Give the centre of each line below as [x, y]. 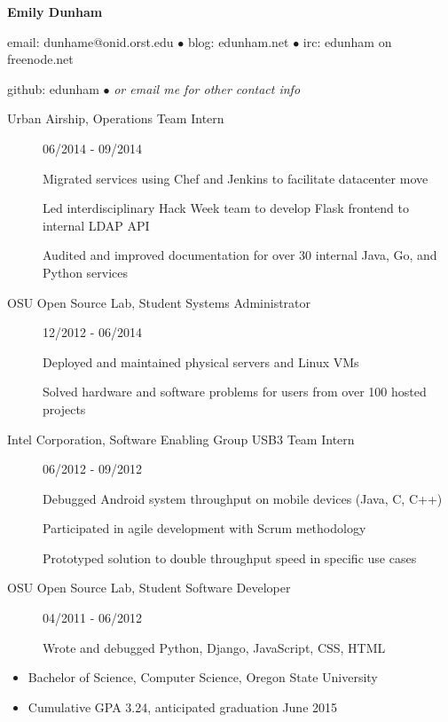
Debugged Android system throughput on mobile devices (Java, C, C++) [243, 498]
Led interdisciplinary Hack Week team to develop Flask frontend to [226, 208]
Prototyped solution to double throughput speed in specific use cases [230, 557]
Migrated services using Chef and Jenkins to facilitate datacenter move [236, 178]
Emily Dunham [55, 12]
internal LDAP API [96, 225]
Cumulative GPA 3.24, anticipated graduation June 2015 [183, 706]
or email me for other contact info [207, 88]
